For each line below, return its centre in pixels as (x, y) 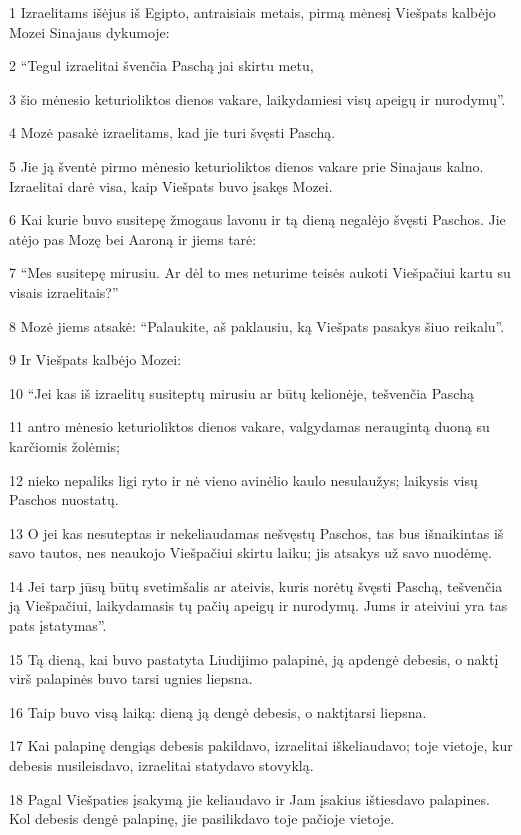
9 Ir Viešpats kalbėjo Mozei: (95, 359)
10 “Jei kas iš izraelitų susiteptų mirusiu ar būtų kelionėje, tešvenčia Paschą (241, 392)
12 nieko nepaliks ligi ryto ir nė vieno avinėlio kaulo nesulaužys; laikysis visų (243, 479)
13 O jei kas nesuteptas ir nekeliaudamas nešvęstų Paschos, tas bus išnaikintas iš (256, 532)
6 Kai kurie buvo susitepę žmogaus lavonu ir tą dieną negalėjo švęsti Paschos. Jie (257, 219)
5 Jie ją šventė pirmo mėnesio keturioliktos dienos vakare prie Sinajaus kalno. (246, 165)
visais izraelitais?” (64, 291)
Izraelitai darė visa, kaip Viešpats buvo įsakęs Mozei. (171, 185)
